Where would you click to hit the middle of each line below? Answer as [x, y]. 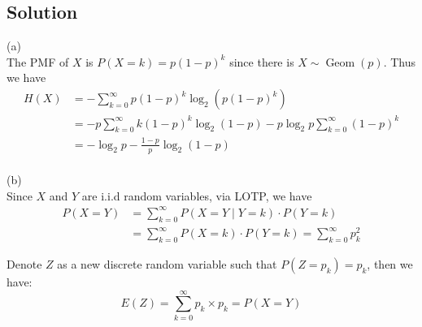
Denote [24, 263]
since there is [262, 61]
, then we [390, 263]
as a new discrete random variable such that [167, 263]
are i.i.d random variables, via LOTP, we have [197, 195]
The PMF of [38, 61]
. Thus [399, 61]
